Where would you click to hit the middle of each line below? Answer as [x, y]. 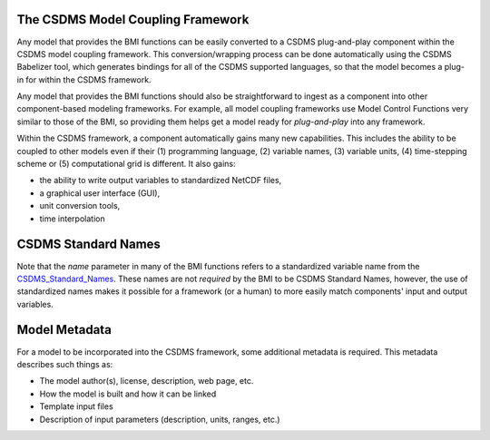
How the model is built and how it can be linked [128, 394]
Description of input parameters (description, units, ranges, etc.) [160, 419]
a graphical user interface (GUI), [100, 193]
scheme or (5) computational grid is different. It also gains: [126, 164]
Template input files [76, 406]
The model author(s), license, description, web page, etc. [147, 381]
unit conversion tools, [80, 206]
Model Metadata [64, 330]
